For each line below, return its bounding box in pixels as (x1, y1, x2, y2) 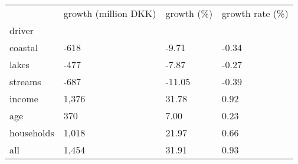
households (9, 126, 54, 139)
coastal (9, 41, 38, 54)
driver (9, 24, 34, 37)
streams (9, 75, 41, 88)
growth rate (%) (222, 6, 289, 20)
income (9, 92, 38, 105)
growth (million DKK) (63, 6, 156, 20)
